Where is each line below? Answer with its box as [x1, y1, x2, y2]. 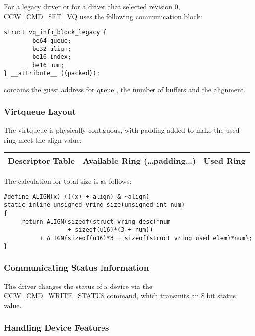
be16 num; [32, 61, 64, 69]
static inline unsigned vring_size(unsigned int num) [4, 201, 185, 209]
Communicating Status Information [4, 261, 149, 274]
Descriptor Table [8, 155, 75, 167]
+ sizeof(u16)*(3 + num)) [67, 226, 153, 234]
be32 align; [32, 45, 72, 52]
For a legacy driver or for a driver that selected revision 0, [4, 1, 180, 11]
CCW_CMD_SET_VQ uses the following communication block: [4, 11, 202, 21]
